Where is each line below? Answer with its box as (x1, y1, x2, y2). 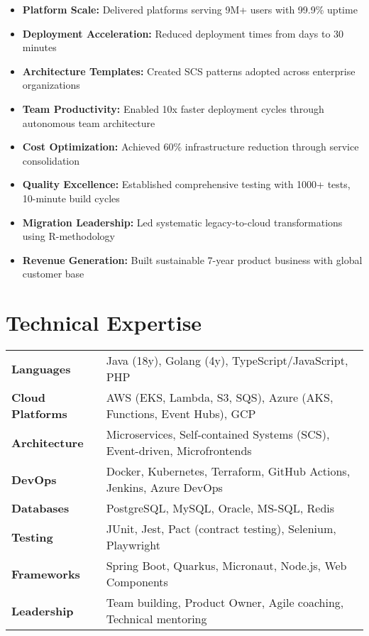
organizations (22, 77, 80, 92)
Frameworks (11, 565, 80, 582)
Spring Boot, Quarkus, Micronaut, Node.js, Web (106, 557, 347, 574)
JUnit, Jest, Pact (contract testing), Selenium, (106, 520, 336, 537)
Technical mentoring (106, 610, 207, 627)
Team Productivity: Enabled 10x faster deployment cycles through (22, 101, 324, 116)
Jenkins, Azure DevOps (106, 479, 223, 496)
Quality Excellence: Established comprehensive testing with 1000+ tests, (22, 177, 351, 192)
